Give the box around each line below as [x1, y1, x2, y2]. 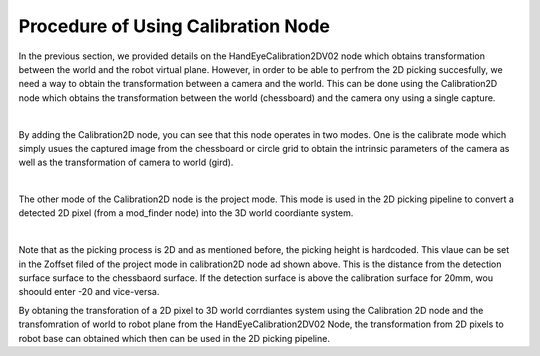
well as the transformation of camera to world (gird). [18, 156, 234, 169]
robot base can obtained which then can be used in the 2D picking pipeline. [18, 332, 330, 344]
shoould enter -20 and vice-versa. [18, 286, 160, 298]
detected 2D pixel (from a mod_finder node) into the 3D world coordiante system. [18, 207, 354, 219]
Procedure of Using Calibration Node [18, 15, 330, 37]
